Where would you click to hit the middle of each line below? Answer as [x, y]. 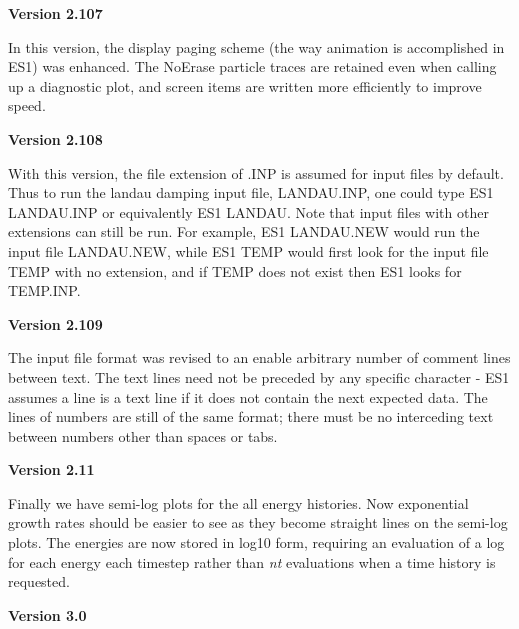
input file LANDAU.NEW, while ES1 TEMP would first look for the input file [248, 250]
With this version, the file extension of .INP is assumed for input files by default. [256, 172]
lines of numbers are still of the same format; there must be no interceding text [251, 416]
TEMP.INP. [44, 290]
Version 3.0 [47, 614]
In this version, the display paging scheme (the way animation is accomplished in [256, 46]
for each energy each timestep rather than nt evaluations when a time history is [252, 561]
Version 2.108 [55, 138]
